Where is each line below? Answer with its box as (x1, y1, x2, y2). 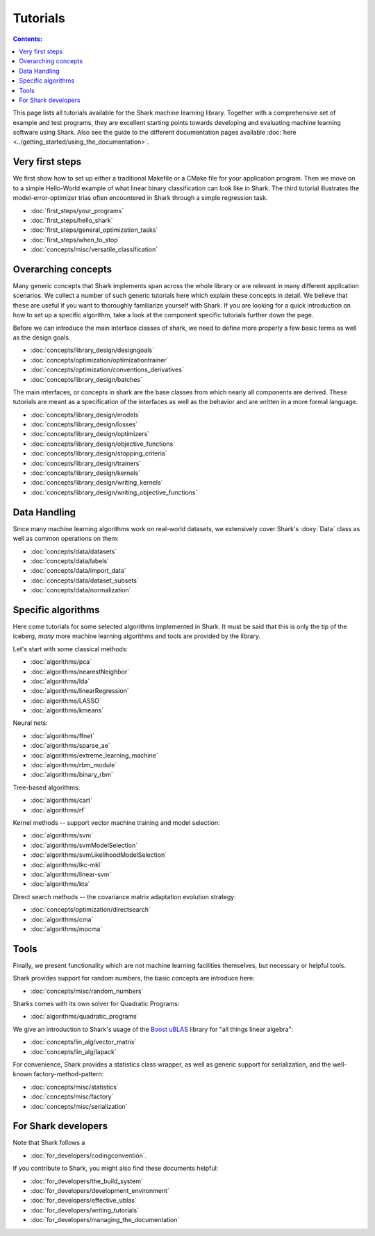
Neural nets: (12, 719, 48, 727)
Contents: (12, 35, 43, 43)
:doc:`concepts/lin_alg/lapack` (30, 1047, 117, 1055)
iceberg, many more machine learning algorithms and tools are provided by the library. (12, 632, 260, 640)
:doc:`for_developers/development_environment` (30, 1186, 170, 1194)
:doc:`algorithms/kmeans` (30, 706, 104, 715)
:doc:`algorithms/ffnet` (30, 731, 95, 740)
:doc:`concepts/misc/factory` (30, 1092, 114, 1101)
